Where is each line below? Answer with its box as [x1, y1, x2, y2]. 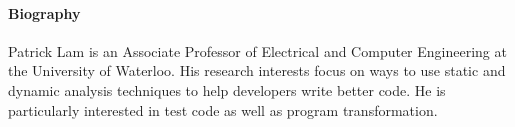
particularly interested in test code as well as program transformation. [8, 99, 438, 120]
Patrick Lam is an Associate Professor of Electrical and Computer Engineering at [8, 40, 507, 61]
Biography [8, 2, 81, 23]
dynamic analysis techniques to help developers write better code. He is [8, 79, 446, 100]
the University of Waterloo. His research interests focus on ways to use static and [8, 60, 506, 81]
